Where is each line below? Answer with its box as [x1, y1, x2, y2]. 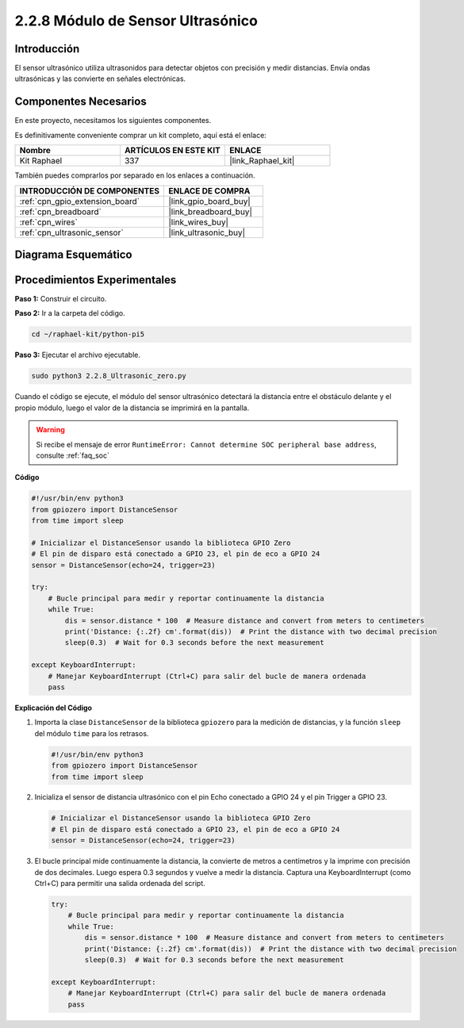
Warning [36, 425, 65, 435]
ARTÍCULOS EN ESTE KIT [124, 145, 221, 156]
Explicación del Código [14, 703, 93, 712]
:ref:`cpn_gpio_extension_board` [19, 195, 140, 206]
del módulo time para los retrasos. [34, 728, 149, 738]
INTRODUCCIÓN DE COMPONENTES [19, 185, 160, 196]
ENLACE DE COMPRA [167, 185, 251, 196]
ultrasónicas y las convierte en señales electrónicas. [14, 74, 186, 83]
